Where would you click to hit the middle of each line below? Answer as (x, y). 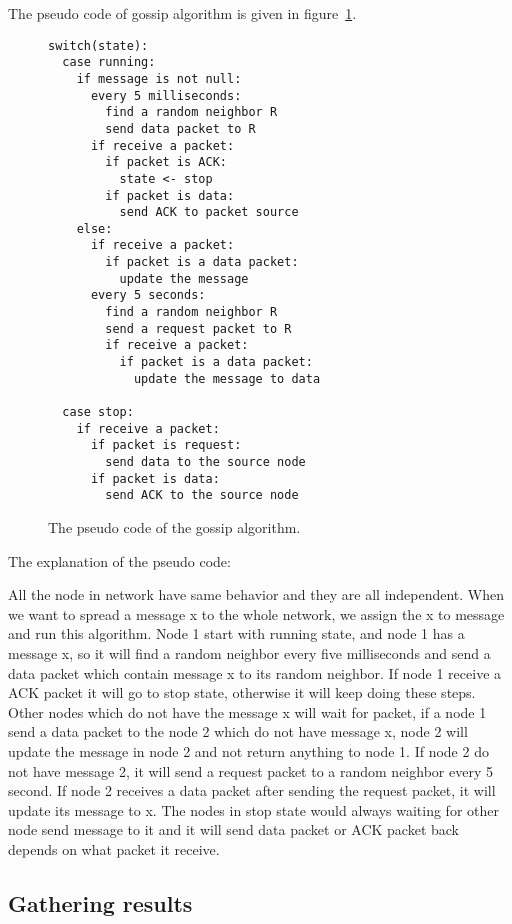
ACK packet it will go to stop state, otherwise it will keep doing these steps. (242, 692)
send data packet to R (180, 128)
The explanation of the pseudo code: (119, 560)
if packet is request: (166, 445)
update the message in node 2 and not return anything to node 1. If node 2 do (248, 750)
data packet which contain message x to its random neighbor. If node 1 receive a (255, 672)
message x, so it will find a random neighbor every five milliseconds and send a (249, 652)
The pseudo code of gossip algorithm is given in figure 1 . (182, 13)
